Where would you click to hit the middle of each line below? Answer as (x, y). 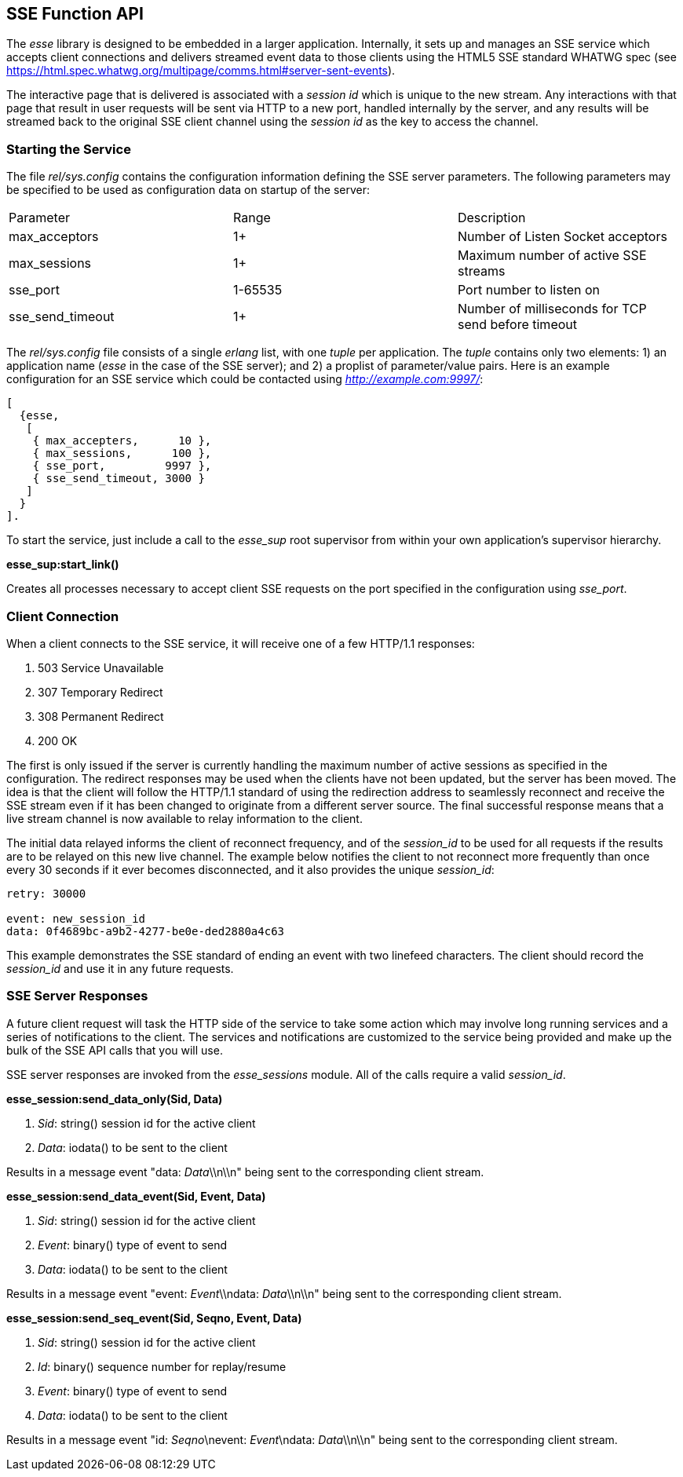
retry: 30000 (46, 893)
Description (491, 218)
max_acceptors (54, 237)
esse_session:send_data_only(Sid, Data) (115, 1099)
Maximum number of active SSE (552, 256)
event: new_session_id (76, 918)
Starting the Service (69, 149)
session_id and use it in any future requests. (120, 968)
